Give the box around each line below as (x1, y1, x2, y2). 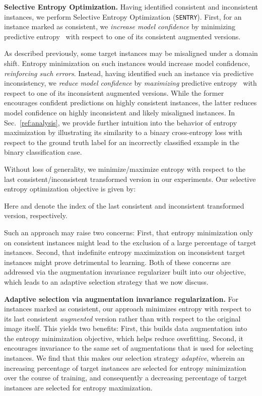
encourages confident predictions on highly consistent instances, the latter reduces (4, 97, 257, 108)
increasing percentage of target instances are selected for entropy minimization (4, 362, 246, 373)
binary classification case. (4, 147, 82, 157)
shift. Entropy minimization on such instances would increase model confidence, (4, 58, 250, 69)
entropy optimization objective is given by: (4, 183, 136, 194)
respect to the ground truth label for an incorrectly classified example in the (4, 137, 239, 147)
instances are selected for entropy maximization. (4, 382, 153, 392)
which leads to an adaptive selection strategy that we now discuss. (4, 276, 209, 287)
